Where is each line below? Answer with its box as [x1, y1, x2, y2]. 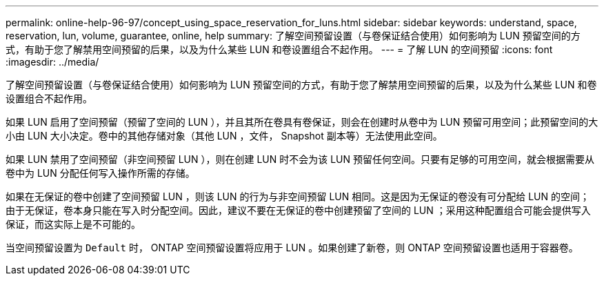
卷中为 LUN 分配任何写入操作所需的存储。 [6, 167, 195, 179]
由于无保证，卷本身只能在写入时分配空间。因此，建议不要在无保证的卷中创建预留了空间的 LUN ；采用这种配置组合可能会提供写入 [6, 204, 591, 216]
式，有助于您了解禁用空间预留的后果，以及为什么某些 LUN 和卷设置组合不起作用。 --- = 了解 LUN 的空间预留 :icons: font [6, 43, 553, 55]
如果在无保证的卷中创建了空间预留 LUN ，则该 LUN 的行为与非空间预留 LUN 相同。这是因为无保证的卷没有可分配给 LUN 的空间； [6, 191, 590, 202]
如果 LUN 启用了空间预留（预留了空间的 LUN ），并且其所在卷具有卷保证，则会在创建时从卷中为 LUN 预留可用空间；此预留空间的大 [6, 116, 598, 128]
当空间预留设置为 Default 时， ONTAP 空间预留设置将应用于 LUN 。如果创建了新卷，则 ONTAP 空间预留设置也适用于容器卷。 [6, 242, 578, 253]
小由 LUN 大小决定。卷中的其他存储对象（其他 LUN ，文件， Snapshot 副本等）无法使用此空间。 [6, 130, 443, 142]
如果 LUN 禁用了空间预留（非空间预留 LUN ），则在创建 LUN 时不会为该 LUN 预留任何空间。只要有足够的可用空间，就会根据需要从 [6, 153, 595, 165]
